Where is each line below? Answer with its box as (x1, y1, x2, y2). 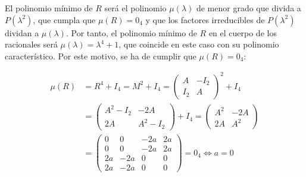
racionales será (5, 38, 58, 50)
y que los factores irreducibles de (145, 13, 265, 26)
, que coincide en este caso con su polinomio (118, 38, 279, 50)
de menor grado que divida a (196, 2, 301, 14)
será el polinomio (104, 2, 167, 14)
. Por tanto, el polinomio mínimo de (65, 26, 197, 39)
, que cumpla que (33, 13, 96, 26)
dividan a (5, 26, 39, 39)
